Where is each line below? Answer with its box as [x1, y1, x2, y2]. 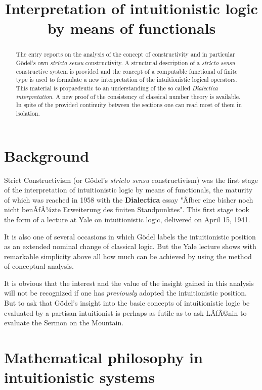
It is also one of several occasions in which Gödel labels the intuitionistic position [4, 231, 256, 241]
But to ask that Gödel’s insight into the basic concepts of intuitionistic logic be [4, 298, 250, 308]
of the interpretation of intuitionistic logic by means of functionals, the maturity [4, 184, 253, 195]
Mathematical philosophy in [4, 347, 203, 368]
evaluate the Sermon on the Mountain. [4, 317, 124, 328]
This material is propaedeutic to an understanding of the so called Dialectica [16, 83, 218, 92]
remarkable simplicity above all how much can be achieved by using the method [4, 251, 252, 261]
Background [4, 145, 90, 166]
